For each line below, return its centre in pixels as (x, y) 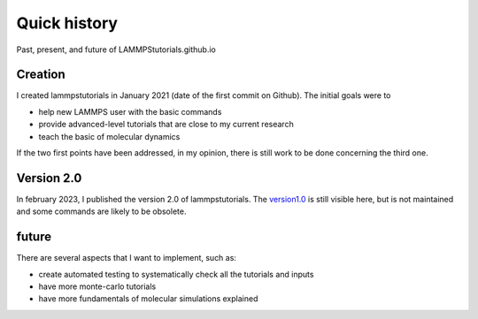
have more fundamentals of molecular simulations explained (148, 299)
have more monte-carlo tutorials (97, 286)
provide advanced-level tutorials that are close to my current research (166, 125)
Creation (41, 75)
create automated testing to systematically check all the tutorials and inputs (176, 274)
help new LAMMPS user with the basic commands (130, 111)
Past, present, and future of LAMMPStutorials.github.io (116, 49)
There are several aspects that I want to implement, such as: (126, 258)
